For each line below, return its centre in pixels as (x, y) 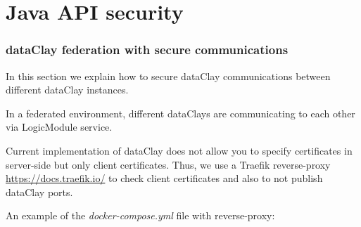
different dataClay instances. (67, 90)
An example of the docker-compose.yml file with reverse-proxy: (140, 215)
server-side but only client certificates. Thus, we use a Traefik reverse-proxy (168, 164)
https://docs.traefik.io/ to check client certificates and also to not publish (164, 178)
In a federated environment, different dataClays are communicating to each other (180, 113)
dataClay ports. (39, 192)
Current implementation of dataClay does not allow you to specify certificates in (179, 150)
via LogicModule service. (59, 127)
